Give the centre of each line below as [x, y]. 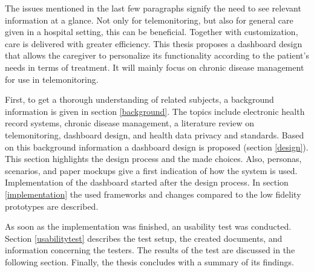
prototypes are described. [52, 206]
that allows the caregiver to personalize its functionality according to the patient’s [157, 55]
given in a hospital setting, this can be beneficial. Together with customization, [152, 32]
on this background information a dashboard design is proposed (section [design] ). [157, 147]
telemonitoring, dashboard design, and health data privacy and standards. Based [155, 134]
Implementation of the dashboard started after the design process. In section [147, 182]
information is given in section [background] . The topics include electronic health [155, 111]
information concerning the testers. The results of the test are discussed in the [150, 250]
